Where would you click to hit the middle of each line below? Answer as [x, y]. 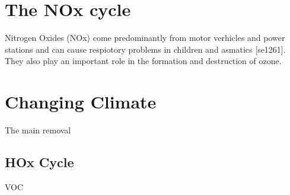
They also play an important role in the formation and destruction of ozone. [143, 61]
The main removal [38, 130]
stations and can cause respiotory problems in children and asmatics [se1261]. [145, 49]
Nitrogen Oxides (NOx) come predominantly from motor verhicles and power [145, 38]
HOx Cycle [39, 162]
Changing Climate [81, 102]
